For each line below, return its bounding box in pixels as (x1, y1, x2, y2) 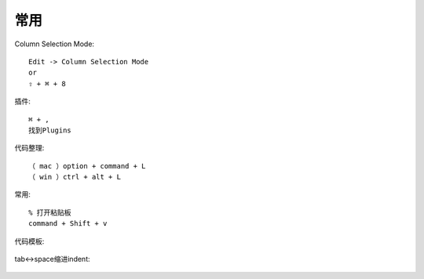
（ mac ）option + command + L (28, 161, 146, 170)
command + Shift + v (28, 219, 108, 228)
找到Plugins (28, 125, 72, 135)
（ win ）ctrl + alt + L (28, 172, 122, 182)
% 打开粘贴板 (28, 208, 71, 217)
